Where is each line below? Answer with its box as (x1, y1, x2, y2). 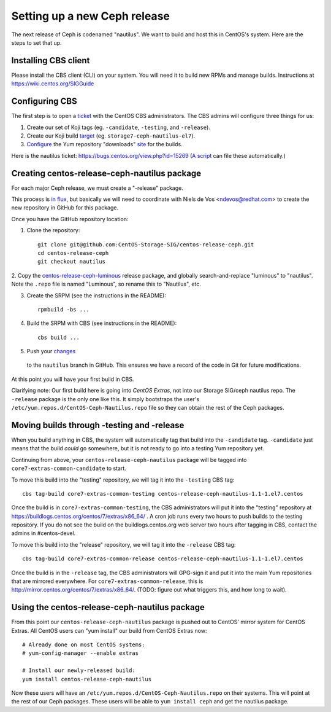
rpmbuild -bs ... (37, 306, 89, 313)
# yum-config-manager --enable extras (22, 650, 139, 657)
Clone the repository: (26, 227, 80, 234)
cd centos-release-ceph (37, 249, 109, 256)
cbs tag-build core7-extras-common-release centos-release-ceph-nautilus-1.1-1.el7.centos (22, 555, 303, 562)
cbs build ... (37, 334, 80, 341)
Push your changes (26, 348, 76, 355)
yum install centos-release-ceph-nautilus (22, 676, 152, 683)
